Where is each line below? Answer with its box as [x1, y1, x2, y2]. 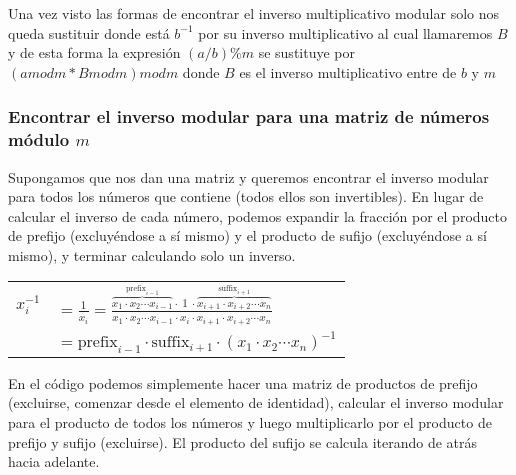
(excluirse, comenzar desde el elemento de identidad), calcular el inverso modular [8, 392, 504, 413]
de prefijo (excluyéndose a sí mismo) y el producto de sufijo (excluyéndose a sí [8, 225, 487, 246]
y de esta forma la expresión [8, 42, 181, 63]
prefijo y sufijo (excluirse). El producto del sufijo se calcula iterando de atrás [8, 431, 478, 452]
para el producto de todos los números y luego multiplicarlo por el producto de [8, 412, 492, 432]
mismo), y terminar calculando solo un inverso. [8, 244, 296, 265]
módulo [8, 127, 70, 152]
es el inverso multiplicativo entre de [239, 61, 457, 82]
